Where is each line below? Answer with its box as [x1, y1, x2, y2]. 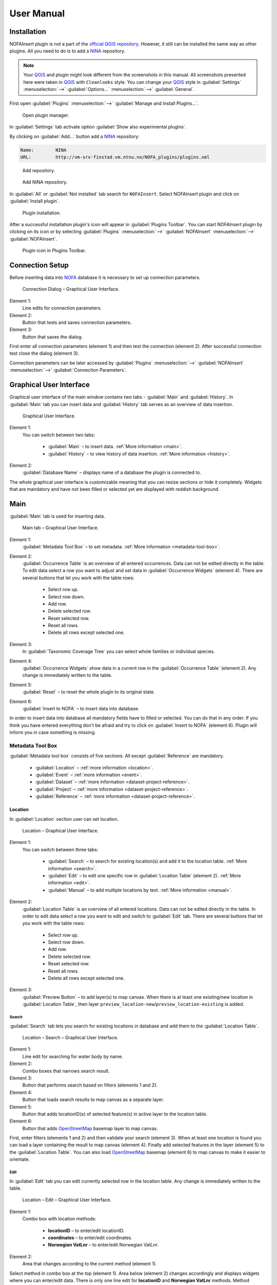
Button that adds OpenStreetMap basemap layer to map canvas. [22, 1125, 159, 1131]
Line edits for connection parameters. [22, 305, 102, 311]
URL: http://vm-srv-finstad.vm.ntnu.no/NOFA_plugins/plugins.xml [20, 154, 210, 160]
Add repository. [22, 167, 55, 173]
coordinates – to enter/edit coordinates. [48, 1234, 133, 1241]
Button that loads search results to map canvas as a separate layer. [22, 1096, 164, 1103]
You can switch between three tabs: [22, 846, 98, 853]
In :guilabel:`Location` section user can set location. [9, 816, 119, 822]
